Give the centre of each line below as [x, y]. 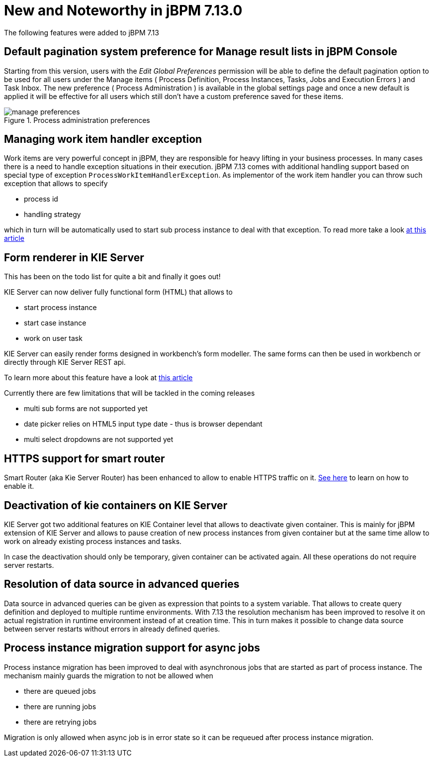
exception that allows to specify [56, 184]
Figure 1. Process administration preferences [77, 120]
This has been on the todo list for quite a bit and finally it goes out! [112, 277]
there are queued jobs [60, 691]
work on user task [53, 338]
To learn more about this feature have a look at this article [98, 378]
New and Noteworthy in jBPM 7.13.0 [123, 10]
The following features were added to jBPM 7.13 [82, 32]
